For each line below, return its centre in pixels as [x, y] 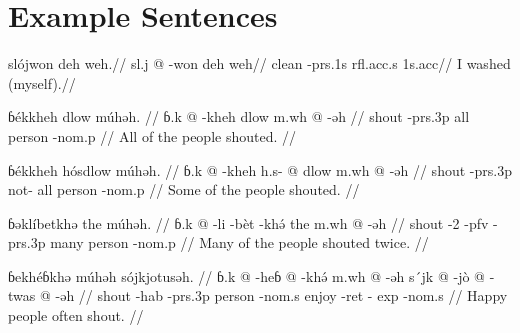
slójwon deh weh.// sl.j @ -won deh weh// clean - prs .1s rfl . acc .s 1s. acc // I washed [259, 63]
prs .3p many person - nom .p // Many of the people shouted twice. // [218, 242]
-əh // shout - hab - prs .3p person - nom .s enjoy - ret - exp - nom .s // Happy [281, 295]
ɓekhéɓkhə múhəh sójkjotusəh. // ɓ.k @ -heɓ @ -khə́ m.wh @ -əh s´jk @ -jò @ [246, 275]
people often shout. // [76, 315]
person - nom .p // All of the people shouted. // [152, 135]
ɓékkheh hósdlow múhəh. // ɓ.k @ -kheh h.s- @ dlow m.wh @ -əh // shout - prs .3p [260, 169]
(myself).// [42, 82]
